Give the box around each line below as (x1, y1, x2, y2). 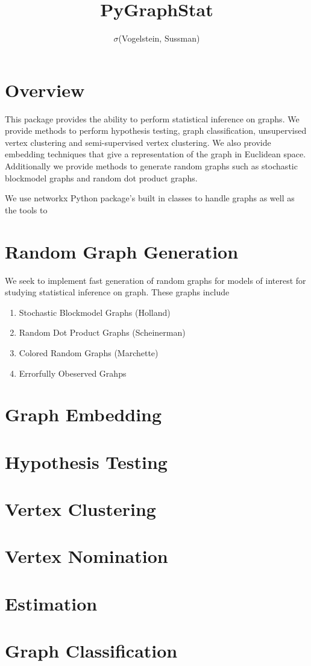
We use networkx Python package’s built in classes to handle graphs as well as (5, 192, 295, 204)
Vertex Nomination (5, 544, 168, 568)
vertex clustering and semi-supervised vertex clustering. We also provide (5, 136, 271, 148)
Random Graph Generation (5, 239, 239, 263)
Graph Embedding (5, 402, 162, 427)
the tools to (5, 203, 48, 216)
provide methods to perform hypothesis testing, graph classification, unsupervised (5, 124, 307, 137)
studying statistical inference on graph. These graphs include (5, 286, 230, 298)
